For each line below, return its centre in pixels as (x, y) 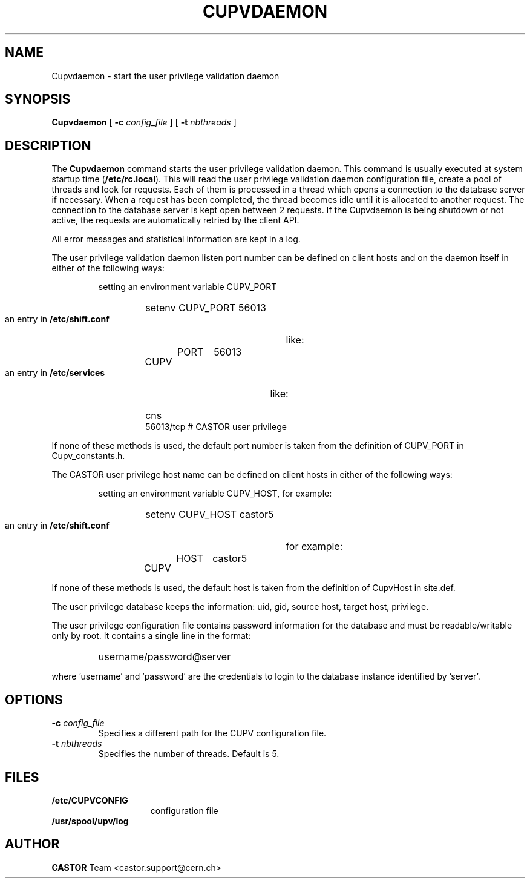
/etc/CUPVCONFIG (90, 800)
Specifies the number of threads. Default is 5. (189, 754)
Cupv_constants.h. (88, 456)
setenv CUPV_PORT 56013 (206, 308)
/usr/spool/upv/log (90, 821)
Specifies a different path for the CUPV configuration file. (212, 733)
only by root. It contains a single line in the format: (151, 636)
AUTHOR (32, 844)
